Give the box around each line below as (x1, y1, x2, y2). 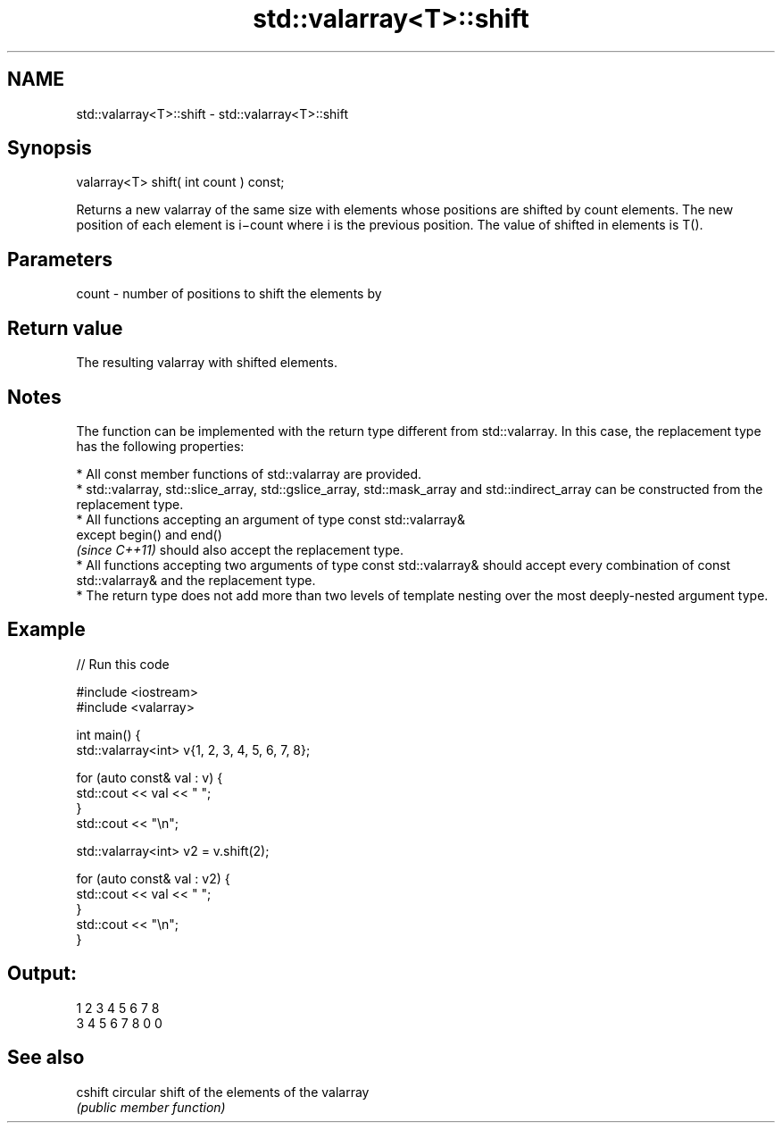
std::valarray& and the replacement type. (76, 572, 316, 588)
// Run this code (76, 656, 170, 672)
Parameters (7, 247, 112, 271)
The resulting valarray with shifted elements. (76, 355, 337, 371)
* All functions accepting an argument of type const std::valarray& (76, 511, 465, 527)
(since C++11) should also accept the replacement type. (76, 541, 403, 557)
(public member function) (76, 1099, 226, 1115)
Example (7, 618, 86, 641)
